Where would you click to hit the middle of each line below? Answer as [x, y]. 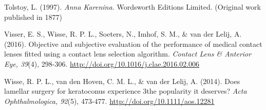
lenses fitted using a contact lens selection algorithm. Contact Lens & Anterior [128, 54]
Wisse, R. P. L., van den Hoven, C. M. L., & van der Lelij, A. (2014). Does [122, 81]
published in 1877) [33, 17]
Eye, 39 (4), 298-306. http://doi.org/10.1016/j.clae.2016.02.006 [102, 63]
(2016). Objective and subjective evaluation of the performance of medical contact [133, 44]
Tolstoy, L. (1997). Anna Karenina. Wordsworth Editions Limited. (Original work [132, 7]
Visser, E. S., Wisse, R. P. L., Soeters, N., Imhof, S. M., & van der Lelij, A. [123, 34]
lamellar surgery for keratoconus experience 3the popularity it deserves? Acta [126, 91]
